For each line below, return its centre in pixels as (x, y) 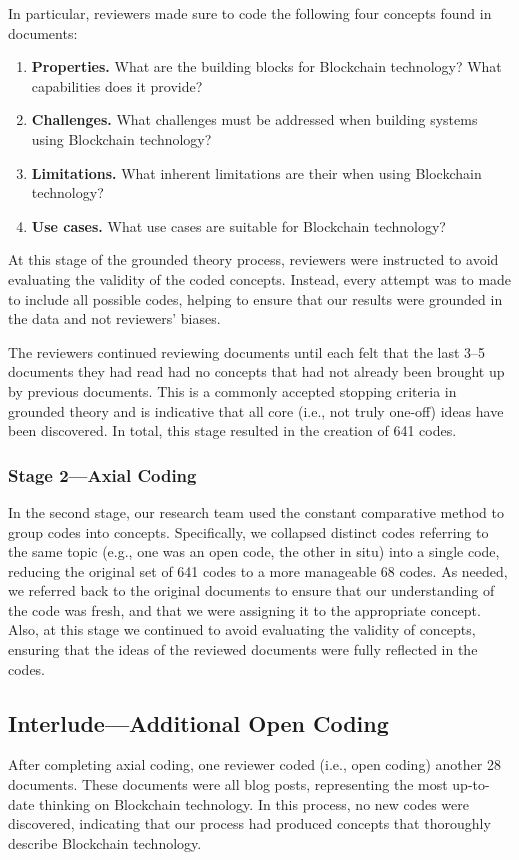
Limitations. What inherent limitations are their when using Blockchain (256, 172)
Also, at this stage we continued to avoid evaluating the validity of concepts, (242, 629)
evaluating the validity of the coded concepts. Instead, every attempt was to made (260, 278)
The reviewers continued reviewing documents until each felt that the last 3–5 (247, 351)
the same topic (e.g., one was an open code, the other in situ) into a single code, (254, 551)
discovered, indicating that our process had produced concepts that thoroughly (249, 823)
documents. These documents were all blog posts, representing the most (228, 784)
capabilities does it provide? (117, 85)
